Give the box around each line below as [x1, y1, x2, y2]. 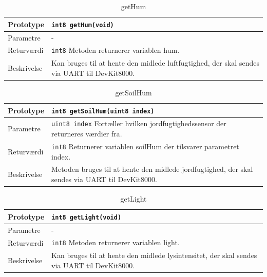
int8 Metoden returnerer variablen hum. [51, 45, 180, 55]
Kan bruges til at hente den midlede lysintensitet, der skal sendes [51, 250, 257, 261]
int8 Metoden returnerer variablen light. [51, 237, 180, 248]
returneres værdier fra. [51, 128, 122, 139]
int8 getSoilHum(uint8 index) [51, 107, 155, 115]
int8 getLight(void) [51, 213, 122, 221]
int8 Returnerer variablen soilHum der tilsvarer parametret [51, 141, 239, 151]
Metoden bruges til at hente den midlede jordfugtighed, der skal [51, 164, 253, 174]
